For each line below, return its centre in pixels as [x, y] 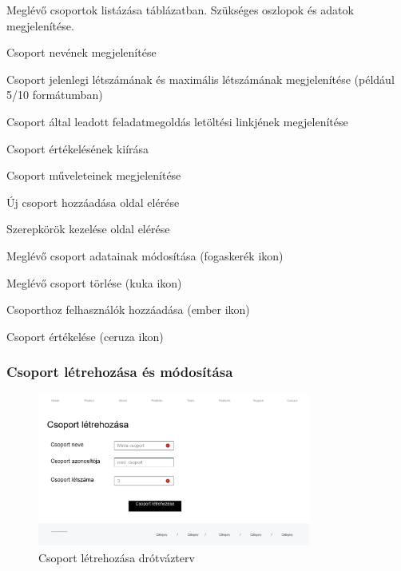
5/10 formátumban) [55, 95]
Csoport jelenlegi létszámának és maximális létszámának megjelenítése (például [200, 79]
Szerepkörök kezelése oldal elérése [88, 229]
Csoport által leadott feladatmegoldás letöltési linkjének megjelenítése [177, 121]
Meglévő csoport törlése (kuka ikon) [94, 282]
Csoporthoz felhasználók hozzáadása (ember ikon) [128, 309]
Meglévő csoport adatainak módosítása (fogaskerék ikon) [145, 255]
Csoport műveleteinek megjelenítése [94, 175]
